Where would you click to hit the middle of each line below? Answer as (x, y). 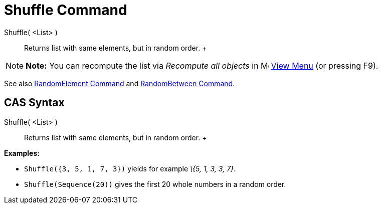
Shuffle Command (66, 10)
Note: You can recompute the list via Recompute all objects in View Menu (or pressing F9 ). (202, 65)
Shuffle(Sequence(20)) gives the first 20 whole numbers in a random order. (155, 184)
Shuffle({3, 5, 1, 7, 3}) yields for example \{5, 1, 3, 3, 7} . (130, 168)
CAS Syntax (34, 103)
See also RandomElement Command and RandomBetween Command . (120, 83)
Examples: (22, 153)
